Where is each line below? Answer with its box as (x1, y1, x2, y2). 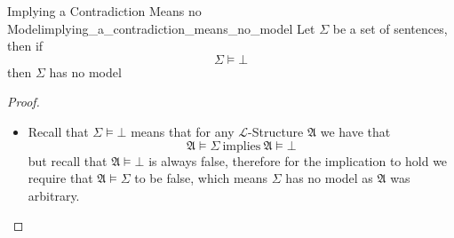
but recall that (28, 151, 108, 170)
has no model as (285, 169, 373, 187)
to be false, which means (134, 169, 268, 187)
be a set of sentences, (332, 19, 448, 37)
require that (28, 169, 93, 187)
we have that (320, 122, 391, 140)
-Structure (248, 122, 304, 140)
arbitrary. (28, 186, 80, 204)
